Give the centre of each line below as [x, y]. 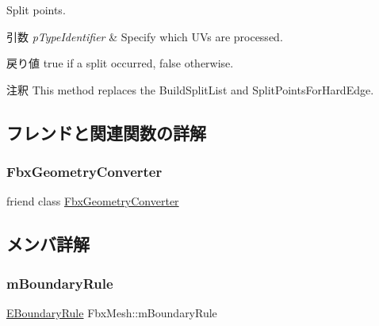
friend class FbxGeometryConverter [93, 201]
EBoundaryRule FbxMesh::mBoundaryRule [112, 312]
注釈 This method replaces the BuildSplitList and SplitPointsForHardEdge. [190, 89]
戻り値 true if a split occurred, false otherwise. [120, 63]
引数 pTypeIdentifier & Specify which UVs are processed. [145, 36]
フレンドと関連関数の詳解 [106, 132]
